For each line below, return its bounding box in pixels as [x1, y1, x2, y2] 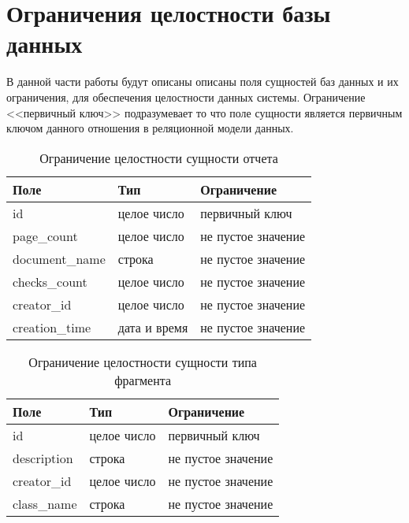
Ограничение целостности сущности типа [28, 352, 257, 371]
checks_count [13, 272, 87, 291]
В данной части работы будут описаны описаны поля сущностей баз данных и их [6, 73, 399, 90]
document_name [13, 249, 106, 268]
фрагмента [114, 370, 172, 389]
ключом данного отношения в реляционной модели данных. [6, 120, 294, 136]
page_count [13, 226, 78, 245]
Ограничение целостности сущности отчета [39, 148, 278, 167]
